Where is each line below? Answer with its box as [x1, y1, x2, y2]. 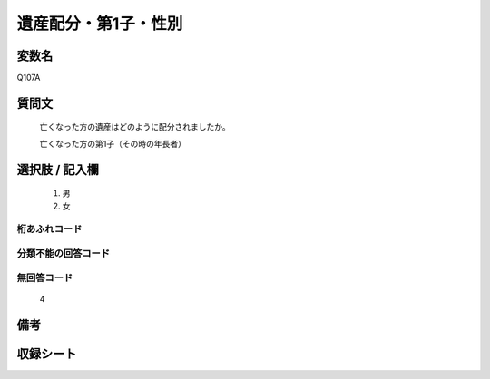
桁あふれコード [16, 223, 83, 236]
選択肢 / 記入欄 [16, 161, 100, 177]
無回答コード [16, 271, 73, 284]
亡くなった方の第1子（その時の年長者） [39, 138, 186, 149]
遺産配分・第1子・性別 [16, 14, 183, 34]
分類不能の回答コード [16, 247, 111, 259]
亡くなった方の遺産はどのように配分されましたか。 [39, 121, 230, 132]
